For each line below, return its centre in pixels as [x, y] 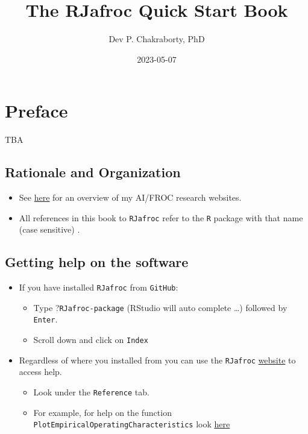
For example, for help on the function [102, 412]
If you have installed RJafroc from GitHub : [99, 287]
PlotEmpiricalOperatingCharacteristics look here [132, 424]
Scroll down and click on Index [91, 340]
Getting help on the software [97, 262]
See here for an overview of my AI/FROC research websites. [130, 197]
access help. [40, 372]
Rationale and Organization [93, 172]
